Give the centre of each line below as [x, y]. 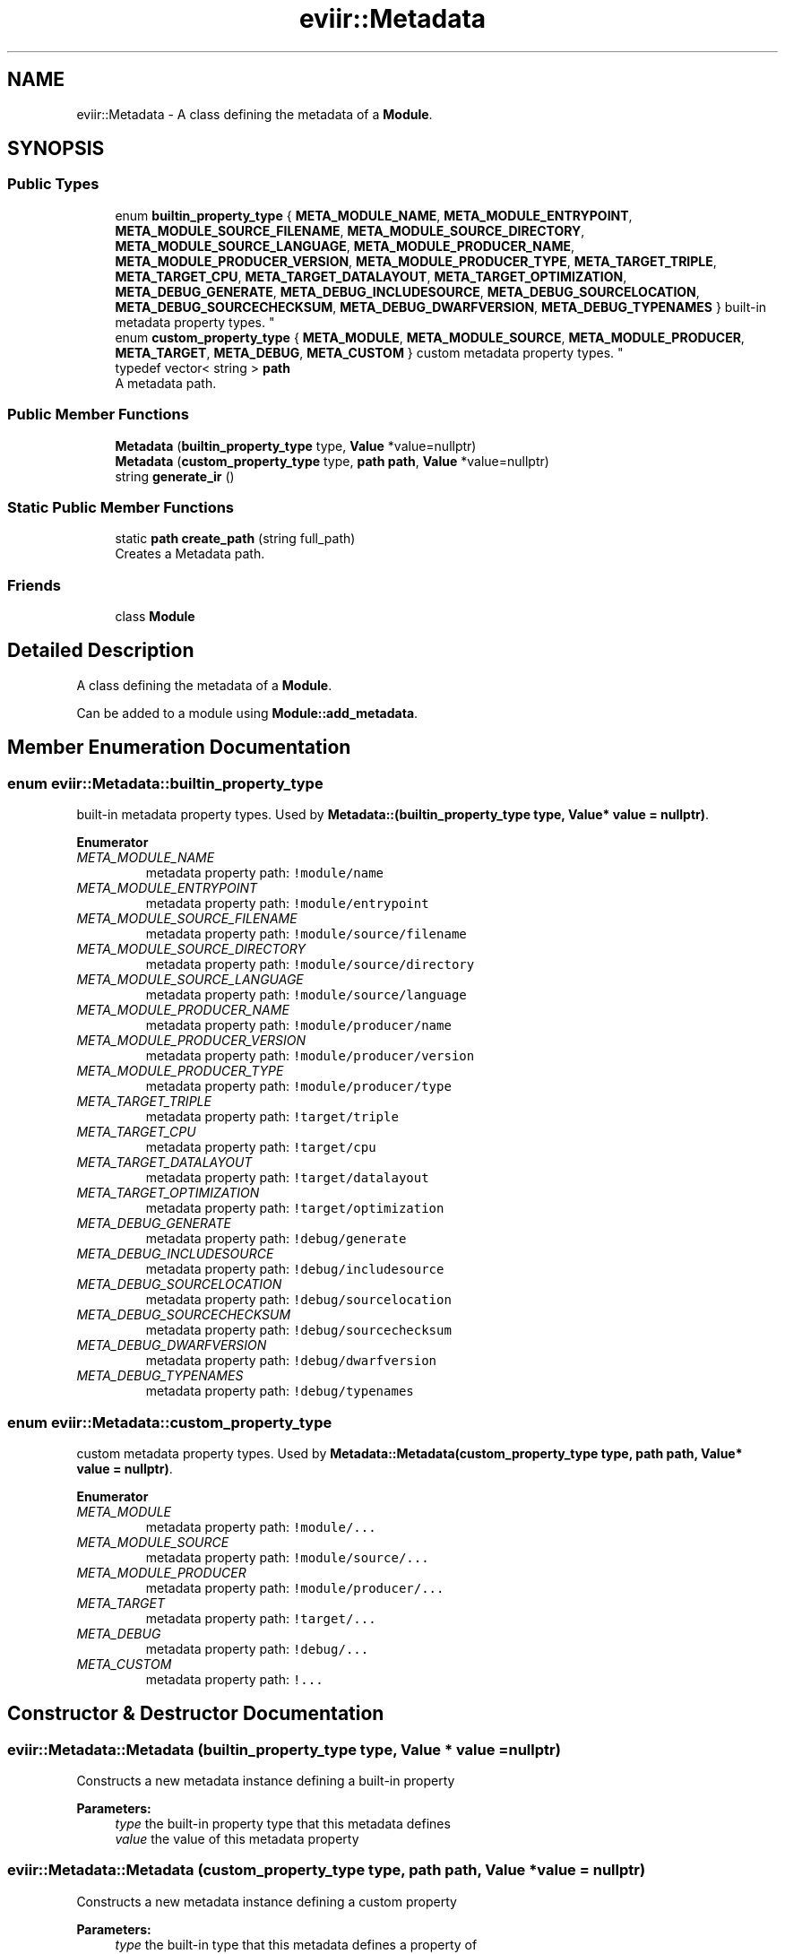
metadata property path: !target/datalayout [287, 1178]
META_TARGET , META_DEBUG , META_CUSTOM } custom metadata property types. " [369, 352]
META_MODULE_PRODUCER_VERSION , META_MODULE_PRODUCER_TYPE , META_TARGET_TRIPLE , [416, 261]
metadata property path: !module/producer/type [298, 1086]
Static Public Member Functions [121, 507]
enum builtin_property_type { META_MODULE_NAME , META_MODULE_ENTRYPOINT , [374, 215]
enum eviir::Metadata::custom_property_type [170, 1422]
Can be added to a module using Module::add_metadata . [247, 713]
